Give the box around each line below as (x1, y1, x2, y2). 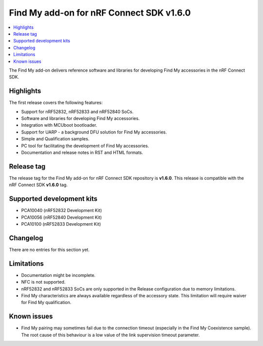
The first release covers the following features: (9, 100, 103, 106)
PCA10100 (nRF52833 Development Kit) (21, 221, 101, 227)
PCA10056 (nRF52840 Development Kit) (21, 214, 102, 220)
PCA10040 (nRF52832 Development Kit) (21, 208, 102, 213)
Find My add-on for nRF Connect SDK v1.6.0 (9, 7, 191, 18)
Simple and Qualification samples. (21, 136, 90, 142)
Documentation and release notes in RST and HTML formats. (21, 149, 143, 155)
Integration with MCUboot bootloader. (21, 122, 97, 128)
